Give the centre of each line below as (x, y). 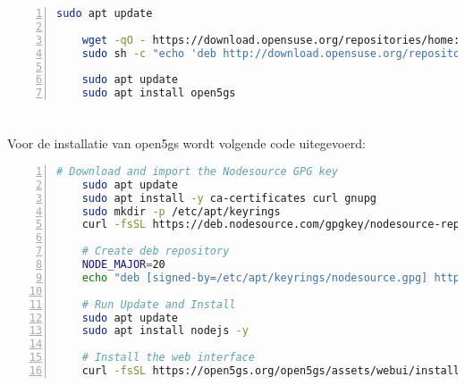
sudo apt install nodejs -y (165, 331)
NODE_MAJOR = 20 (123, 265)
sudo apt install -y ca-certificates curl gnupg (229, 198)
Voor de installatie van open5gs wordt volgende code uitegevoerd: (186, 143)
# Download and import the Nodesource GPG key (197, 171)
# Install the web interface (168, 358)
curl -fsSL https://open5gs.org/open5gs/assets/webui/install (271, 371)
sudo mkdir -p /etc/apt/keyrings (181, 211)
